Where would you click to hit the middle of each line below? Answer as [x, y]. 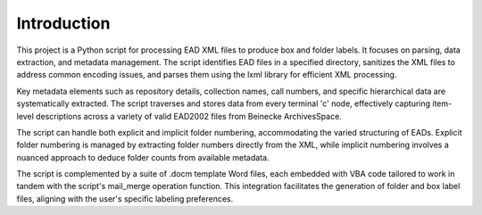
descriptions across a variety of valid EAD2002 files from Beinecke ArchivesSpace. [189, 116]
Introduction [63, 23]
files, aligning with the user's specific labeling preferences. [125, 198]
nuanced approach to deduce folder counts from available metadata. [143, 157]
